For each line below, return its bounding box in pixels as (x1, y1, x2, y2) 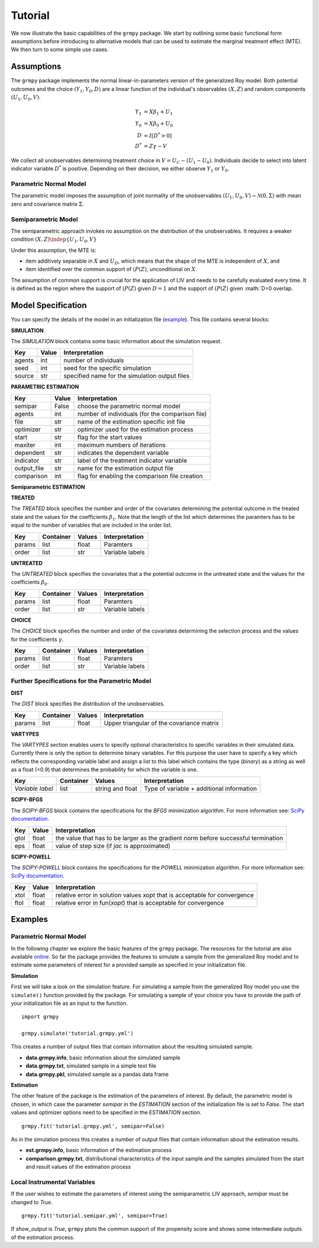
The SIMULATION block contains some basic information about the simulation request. (11, 337, 222, 344)
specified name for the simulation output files (63, 372, 190, 380)
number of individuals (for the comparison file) (77, 409, 207, 418)
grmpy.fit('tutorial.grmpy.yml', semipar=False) (21, 1123, 165, 1130)
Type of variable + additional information (144, 785, 257, 793)
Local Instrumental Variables (11, 1178, 96, 1186)
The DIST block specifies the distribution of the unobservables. (11, 700, 165, 707)
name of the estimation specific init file (77, 417, 185, 425)
